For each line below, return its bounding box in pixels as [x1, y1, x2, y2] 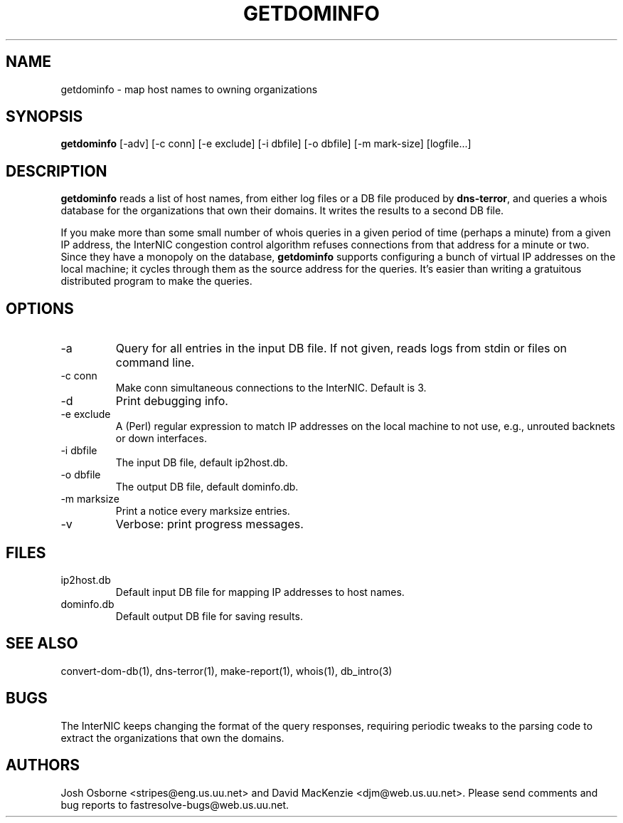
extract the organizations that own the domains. [60, 731, 284, 744]
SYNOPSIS [6, 108, 83, 126]
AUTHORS [6, 756, 80, 775]
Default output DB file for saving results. [115, 609, 303, 622]
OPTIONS [6, 299, 74, 318]
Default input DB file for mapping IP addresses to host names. [115, 585, 405, 598]
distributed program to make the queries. [60, 275, 252, 288]
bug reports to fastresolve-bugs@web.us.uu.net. [60, 798, 289, 811]
